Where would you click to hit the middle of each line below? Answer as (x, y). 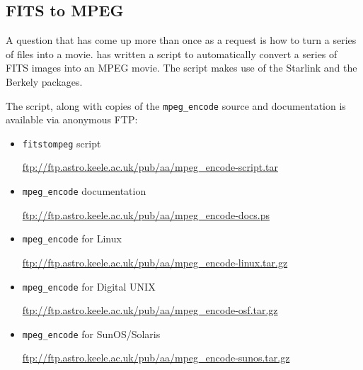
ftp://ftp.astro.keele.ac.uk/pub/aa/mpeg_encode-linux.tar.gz (155, 262)
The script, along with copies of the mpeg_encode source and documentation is (176, 105)
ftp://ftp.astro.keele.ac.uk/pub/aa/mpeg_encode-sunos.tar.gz (156, 358)
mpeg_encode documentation (84, 191)
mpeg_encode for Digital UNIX (89, 286)
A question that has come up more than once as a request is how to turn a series (181, 40)
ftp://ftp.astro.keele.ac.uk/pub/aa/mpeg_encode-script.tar (150, 167)
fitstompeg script (62, 143)
